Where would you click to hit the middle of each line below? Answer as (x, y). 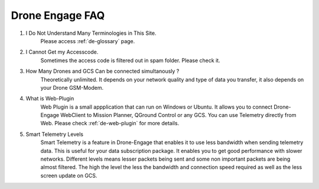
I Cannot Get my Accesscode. (62, 52)
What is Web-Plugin (50, 99)
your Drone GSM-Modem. (72, 87)
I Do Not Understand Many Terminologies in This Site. (91, 33)
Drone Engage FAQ (58, 15)
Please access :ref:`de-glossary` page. (88, 41)
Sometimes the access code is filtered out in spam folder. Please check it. (131, 60)
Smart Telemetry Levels (55, 134)
